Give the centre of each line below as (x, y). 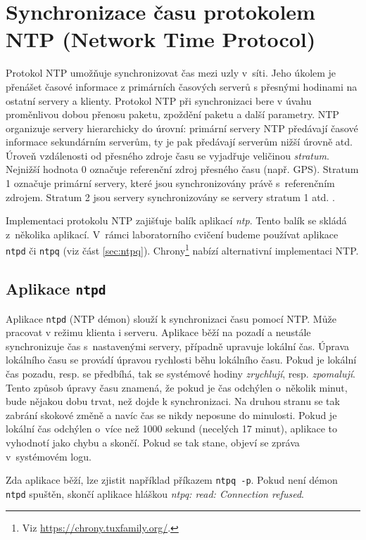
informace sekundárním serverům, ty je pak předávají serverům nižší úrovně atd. (179, 142)
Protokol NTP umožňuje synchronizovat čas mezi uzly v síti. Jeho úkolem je (171, 73)
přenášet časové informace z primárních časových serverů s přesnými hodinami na (182, 86)
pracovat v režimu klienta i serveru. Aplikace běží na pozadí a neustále (158, 332)
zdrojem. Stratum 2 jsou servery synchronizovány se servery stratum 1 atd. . (170, 197)
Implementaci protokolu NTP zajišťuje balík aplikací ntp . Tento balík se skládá (176, 220)
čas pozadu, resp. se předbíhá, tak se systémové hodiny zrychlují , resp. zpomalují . (181, 373)
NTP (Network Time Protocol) (161, 39)
